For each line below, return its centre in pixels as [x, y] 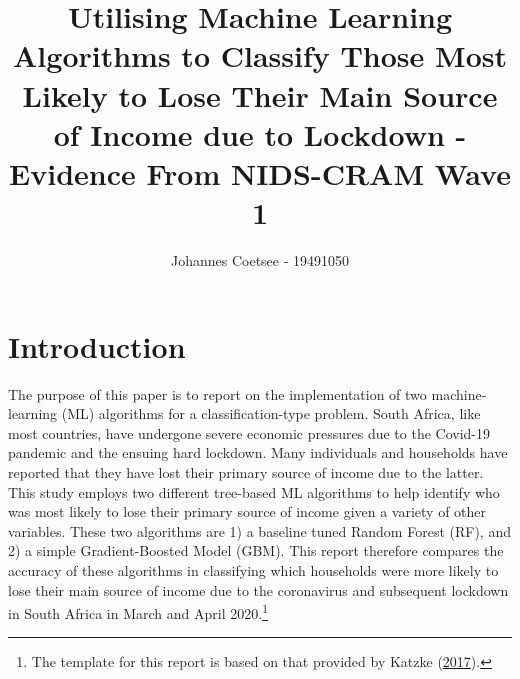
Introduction [97, 345]
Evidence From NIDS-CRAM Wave [260, 172]
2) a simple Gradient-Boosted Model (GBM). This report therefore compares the [256, 550]
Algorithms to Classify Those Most [260, 55]
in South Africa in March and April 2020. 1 [138, 611]
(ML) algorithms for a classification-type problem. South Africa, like [271, 413]
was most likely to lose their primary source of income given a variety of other [247, 511]
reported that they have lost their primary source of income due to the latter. [246, 471]
